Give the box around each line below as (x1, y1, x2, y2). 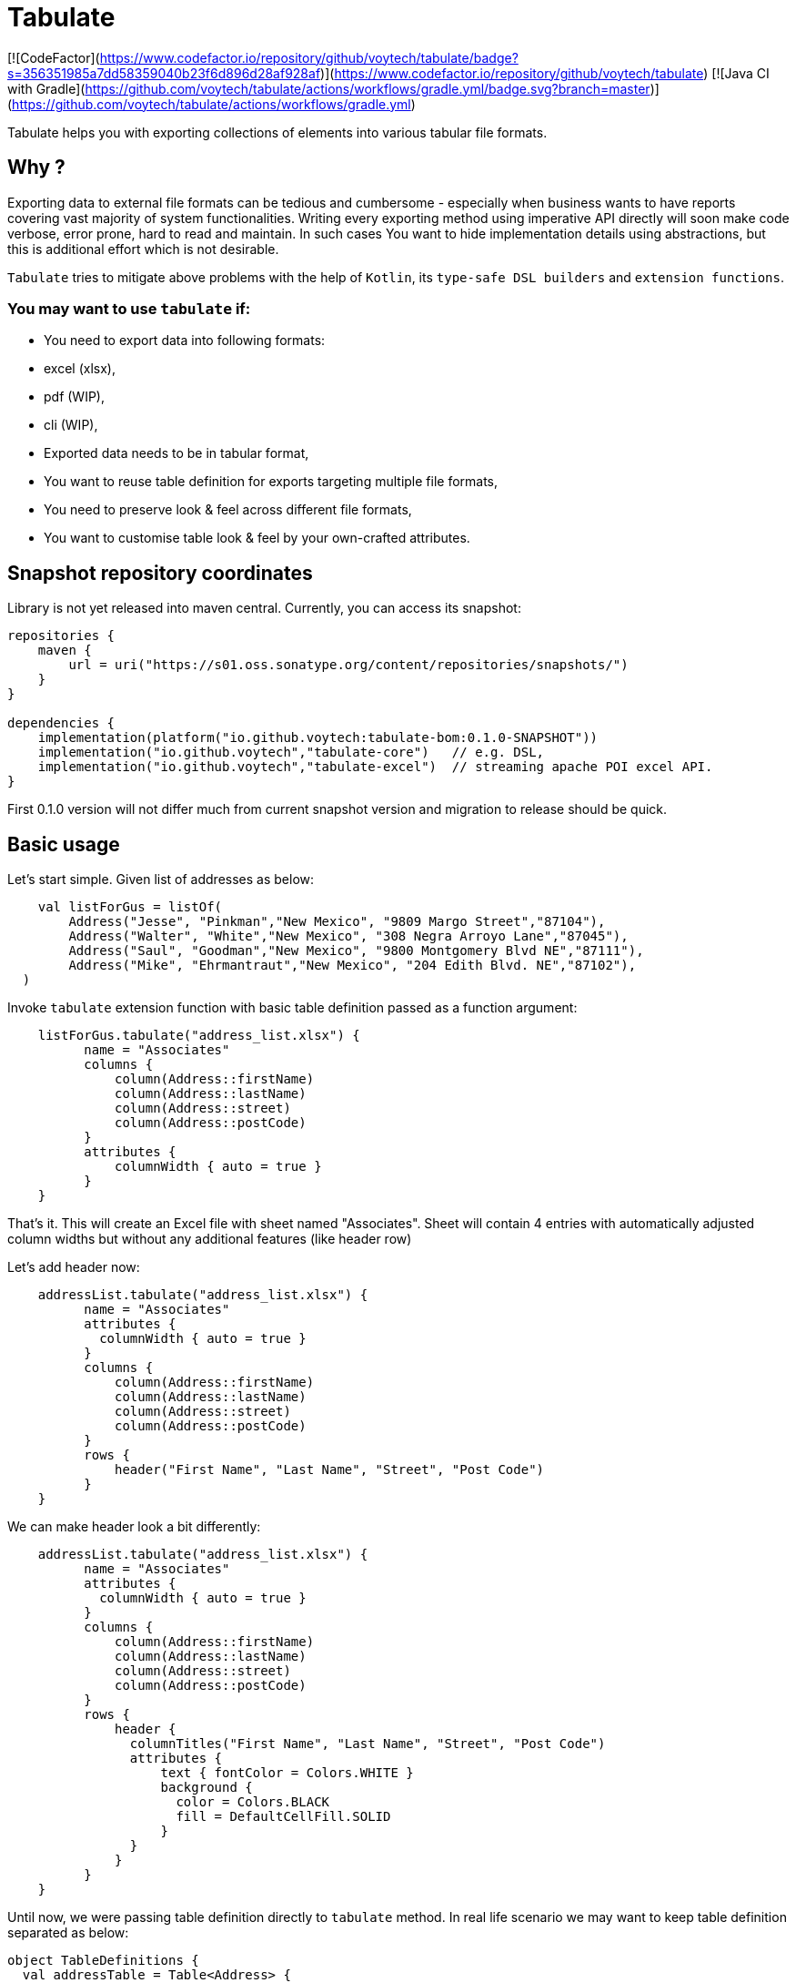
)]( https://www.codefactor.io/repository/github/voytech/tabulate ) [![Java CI (320, 65, 770, 81)
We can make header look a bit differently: (7, 1519, 261, 1535)
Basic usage (7, 832, 120, 856)
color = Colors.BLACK (176, 1795, 330, 1810)
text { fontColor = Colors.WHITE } (160, 1765, 414, 1781)
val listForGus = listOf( (37, 900, 223, 915)
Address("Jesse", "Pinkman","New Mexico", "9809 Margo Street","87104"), (68, 914, 606, 930)
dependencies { (7, 716, 116, 731)
